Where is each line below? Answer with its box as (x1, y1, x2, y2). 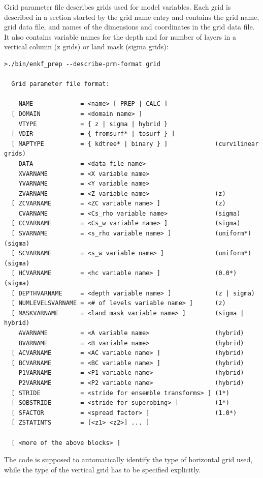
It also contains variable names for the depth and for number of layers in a (4, 31, 237, 42)
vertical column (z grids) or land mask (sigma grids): (4, 41, 169, 52)
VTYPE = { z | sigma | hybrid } (18, 120, 168, 128)
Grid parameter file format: (11, 80, 110, 88)
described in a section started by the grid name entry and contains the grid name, (4, 11, 259, 22)
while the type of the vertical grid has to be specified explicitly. (4, 464, 201, 474)
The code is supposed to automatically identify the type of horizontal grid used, (4, 454, 253, 465)
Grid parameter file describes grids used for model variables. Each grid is (4, 2, 231, 12)
